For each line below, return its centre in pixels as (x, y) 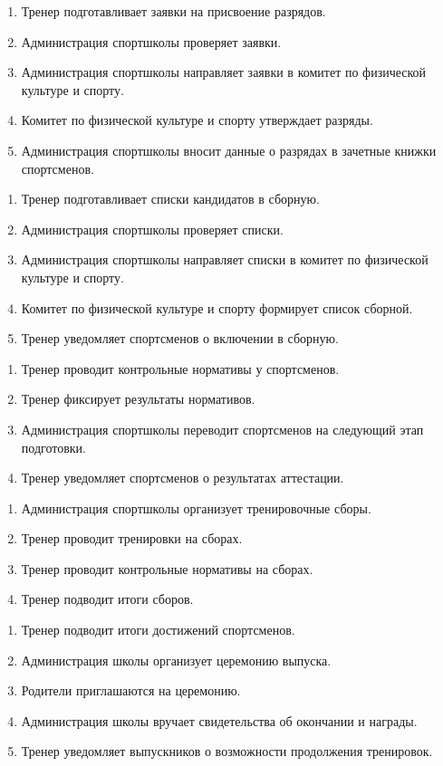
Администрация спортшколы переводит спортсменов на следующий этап (222, 429)
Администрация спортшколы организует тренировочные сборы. (196, 507)
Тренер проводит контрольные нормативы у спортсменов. (180, 368)
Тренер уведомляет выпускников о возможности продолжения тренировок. (227, 751)
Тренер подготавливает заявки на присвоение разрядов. (173, 11)
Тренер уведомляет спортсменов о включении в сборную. (180, 338)
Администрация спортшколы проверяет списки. (152, 229)
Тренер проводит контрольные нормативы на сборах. (167, 568)
